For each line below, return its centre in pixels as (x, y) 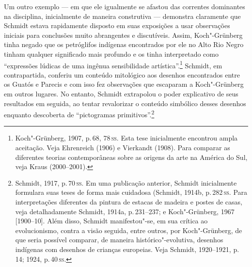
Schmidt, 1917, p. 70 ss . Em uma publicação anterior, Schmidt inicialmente (126, 182)
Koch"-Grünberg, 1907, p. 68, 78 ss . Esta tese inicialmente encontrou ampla (126, 138)
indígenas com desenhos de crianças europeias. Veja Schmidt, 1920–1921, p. (127, 249)
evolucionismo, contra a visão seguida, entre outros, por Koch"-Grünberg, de (129, 230)
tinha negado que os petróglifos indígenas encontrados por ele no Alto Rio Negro (124, 44)
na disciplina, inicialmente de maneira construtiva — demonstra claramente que (122, 16)
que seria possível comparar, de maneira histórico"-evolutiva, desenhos (119, 240)
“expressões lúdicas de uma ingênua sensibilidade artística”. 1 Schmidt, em (113, 64)
